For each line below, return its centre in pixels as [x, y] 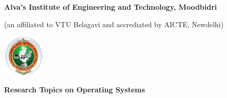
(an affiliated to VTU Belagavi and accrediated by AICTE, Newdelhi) [114, 24]
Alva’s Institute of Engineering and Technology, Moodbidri [111, 7]
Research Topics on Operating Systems [75, 90]
